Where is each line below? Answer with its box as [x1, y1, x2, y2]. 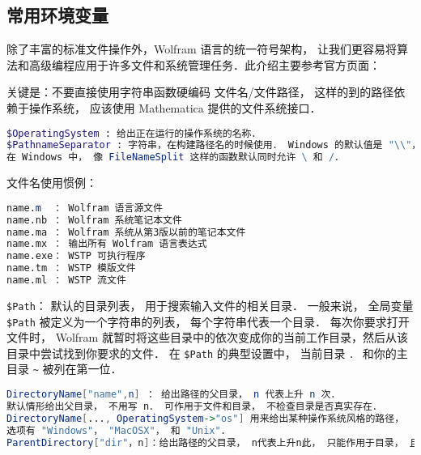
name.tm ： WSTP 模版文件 [6, 262, 136, 274]
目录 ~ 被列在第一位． [6, 360, 122, 377]
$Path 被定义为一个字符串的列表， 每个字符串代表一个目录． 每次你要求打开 [6, 313, 410, 330]
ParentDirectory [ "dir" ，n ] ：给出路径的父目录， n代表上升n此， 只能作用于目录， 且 [6, 436, 419, 449]
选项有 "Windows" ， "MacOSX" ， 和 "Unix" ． [6, 424, 231, 436]
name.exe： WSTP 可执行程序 [6, 250, 146, 262]
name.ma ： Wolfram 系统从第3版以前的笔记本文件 [6, 226, 246, 238]
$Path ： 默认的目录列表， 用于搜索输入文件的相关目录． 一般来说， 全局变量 [6, 296, 414, 313]
